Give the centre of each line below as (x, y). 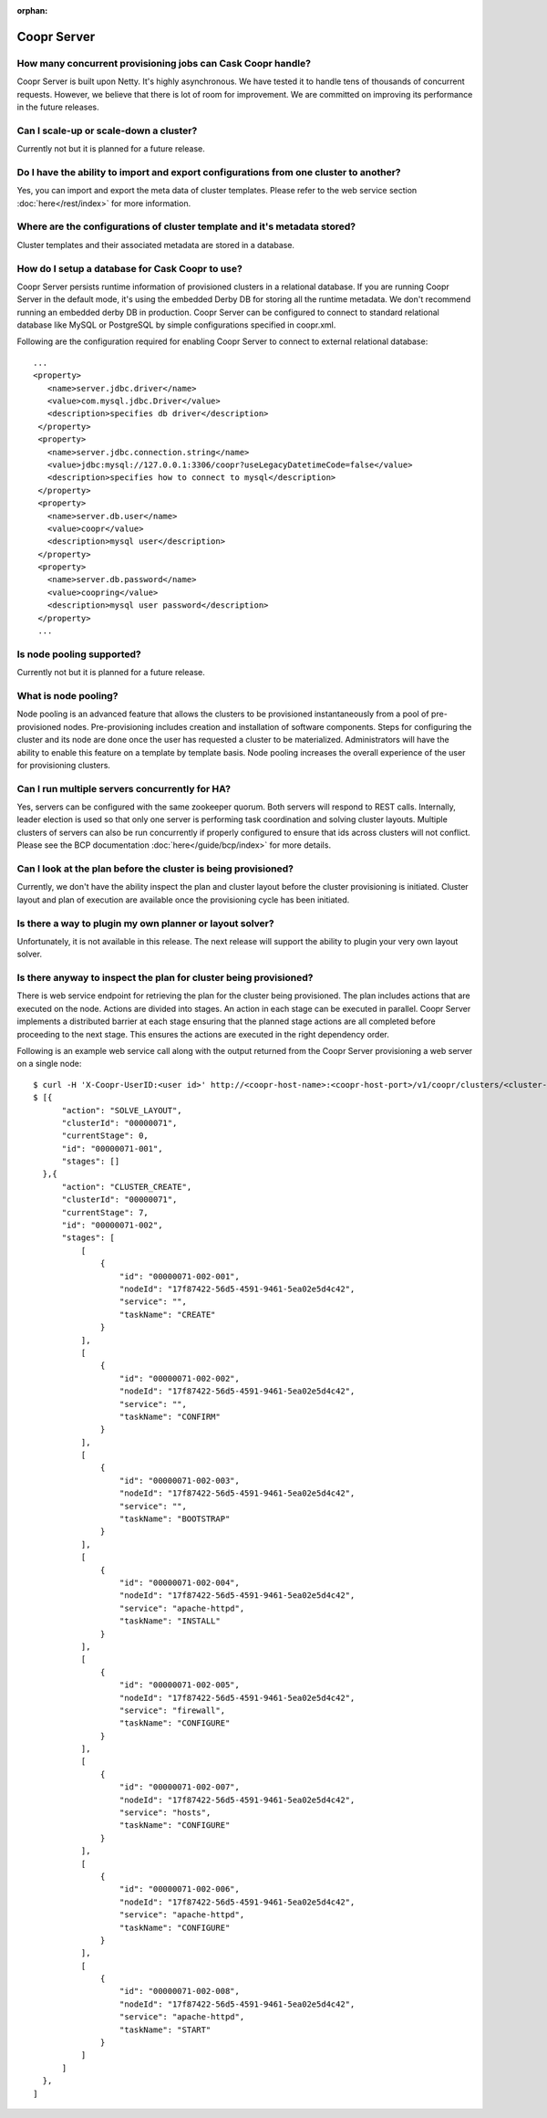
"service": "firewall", (172, 1710)
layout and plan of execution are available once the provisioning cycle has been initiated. (183, 900)
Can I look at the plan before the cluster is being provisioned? (155, 869)
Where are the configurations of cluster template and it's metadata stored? (186, 226)
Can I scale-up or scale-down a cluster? (107, 130)
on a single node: (49, 1064)
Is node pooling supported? (79, 654)
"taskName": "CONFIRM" (170, 1416)
